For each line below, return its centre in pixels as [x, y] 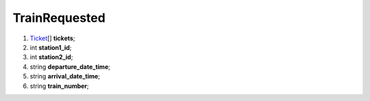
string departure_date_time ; [70, 67]
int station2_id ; [51, 57]
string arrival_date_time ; [65, 76]
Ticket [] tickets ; [52, 38]
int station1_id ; [51, 47]
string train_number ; [59, 86]
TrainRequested [59, 18]
